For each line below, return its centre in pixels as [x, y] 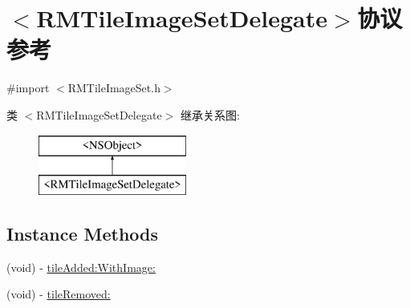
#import [28, 88]
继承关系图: [210, 114]
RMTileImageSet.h [114, 88]
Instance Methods [82, 234]
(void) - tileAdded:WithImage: [81, 267]
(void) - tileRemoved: [59, 294]
